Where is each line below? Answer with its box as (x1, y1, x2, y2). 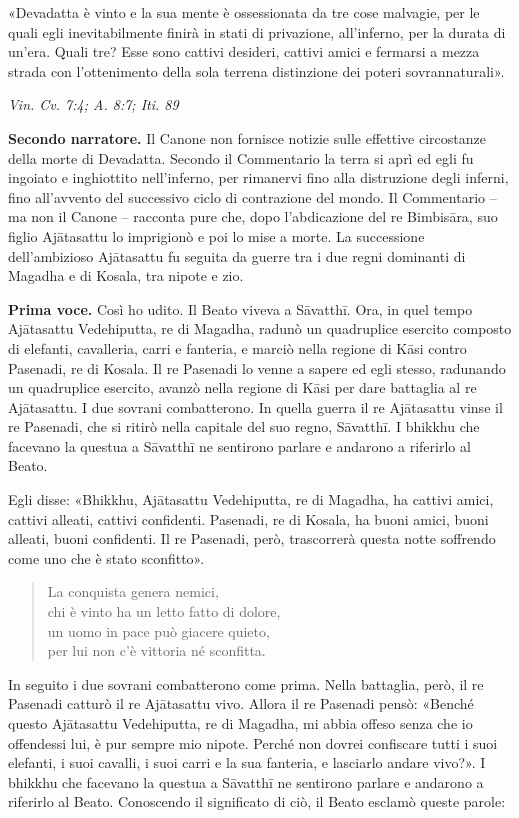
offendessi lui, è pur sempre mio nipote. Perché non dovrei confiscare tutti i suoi (8, 732, 498, 753)
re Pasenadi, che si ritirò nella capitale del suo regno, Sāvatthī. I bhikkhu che (8, 416, 480, 437)
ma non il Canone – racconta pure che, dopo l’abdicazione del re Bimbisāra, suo (8, 206, 498, 227)
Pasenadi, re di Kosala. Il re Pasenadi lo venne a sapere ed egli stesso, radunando (8, 357, 506, 378)
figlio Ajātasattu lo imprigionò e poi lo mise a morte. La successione (8, 225, 425, 246)
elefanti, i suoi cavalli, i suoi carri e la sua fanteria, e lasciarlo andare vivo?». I (8, 752, 486, 773)
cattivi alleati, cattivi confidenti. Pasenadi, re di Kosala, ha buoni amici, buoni (8, 508, 489, 529)
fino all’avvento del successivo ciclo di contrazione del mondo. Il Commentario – (8, 186, 497, 207)
